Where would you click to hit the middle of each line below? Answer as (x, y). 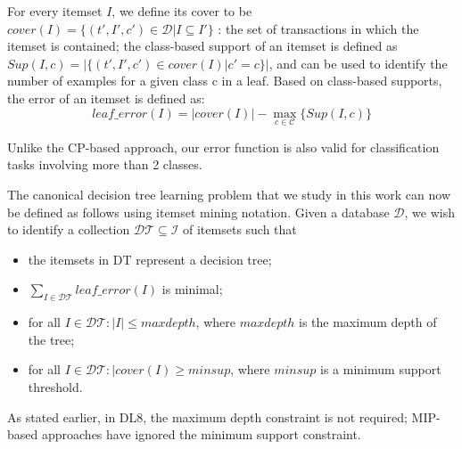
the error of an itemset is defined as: (106, 98)
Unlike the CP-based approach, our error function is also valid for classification (223, 147)
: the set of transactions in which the (318, 28)
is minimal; (192, 289)
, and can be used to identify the (358, 63)
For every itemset (55, 11)
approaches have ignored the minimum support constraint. (201, 434)
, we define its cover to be (182, 11)
